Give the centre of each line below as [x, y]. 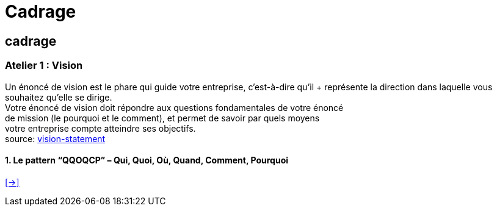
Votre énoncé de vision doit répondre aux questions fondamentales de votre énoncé [174, 107]
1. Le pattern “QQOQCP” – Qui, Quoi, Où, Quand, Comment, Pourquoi [147, 160]
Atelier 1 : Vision [44, 66]
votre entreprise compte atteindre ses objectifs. [100, 128]
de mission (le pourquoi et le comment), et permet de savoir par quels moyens [162, 118]
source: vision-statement [55, 138]
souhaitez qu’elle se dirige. [59, 97]
